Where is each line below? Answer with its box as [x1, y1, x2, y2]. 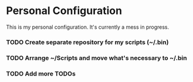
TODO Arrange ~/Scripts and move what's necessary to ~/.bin [6, 54, 187, 62]
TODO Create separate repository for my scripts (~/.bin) [6, 38, 169, 46]
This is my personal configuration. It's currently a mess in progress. [6, 23, 170, 30]
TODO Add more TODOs [6, 69, 76, 77]
